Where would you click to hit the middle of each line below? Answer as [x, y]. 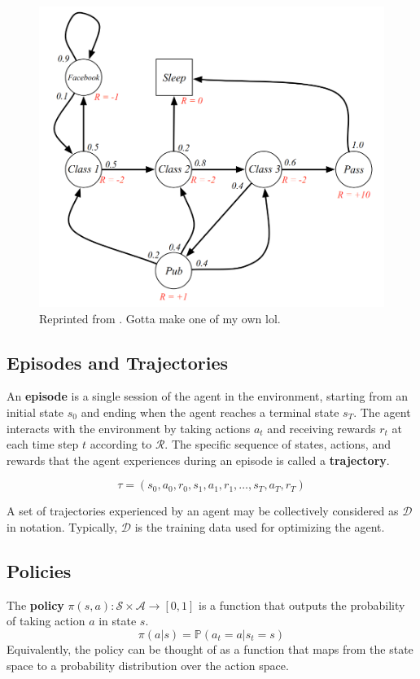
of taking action [46, 621]
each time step [43, 444]
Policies [39, 570]
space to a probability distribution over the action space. [148, 665]
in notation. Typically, [62, 526]
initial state [35, 412]
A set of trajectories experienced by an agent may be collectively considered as [203, 511]
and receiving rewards [322, 428]
